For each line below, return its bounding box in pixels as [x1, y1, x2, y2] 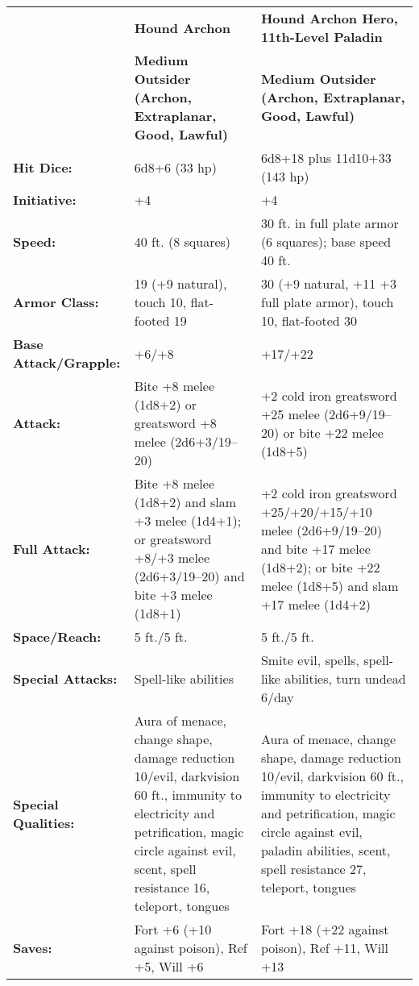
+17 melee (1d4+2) [260, 594, 371, 614]
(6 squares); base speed [260, 232, 392, 251]
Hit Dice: [13, 157, 73, 177]
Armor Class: [13, 293, 99, 311]
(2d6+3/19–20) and [134, 567, 245, 585]
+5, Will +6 [134, 957, 204, 976]
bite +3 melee [134, 585, 213, 604]
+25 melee [260, 404, 320, 423]
